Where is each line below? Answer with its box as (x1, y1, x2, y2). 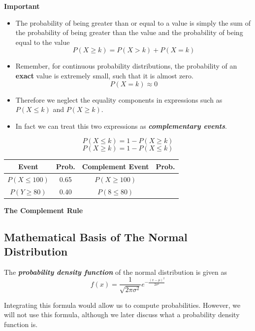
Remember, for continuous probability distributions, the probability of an (15, 61, 237, 71)
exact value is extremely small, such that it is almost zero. (15, 70, 193, 80)
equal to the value (15, 37, 70, 47)
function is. (4, 319, 38, 330)
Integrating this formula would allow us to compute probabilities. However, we (4, 299, 241, 310)
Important (4, 1, 40, 11)
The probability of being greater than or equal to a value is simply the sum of (15, 17, 251, 28)
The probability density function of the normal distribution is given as (4, 266, 227, 277)
